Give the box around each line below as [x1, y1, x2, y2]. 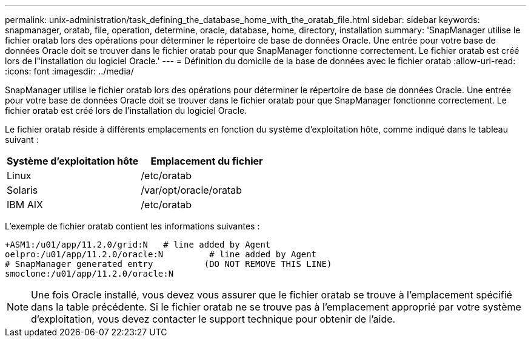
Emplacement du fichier [150, 155, 263, 167]
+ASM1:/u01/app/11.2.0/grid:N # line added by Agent [5, 240, 271, 249]
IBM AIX [7, 199, 43, 211]
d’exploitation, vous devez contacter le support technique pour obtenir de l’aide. [31, 313, 396, 325]
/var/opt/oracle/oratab [141, 184, 242, 196]
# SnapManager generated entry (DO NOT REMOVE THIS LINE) [5, 259, 332, 269]
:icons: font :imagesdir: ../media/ [5, 66, 134, 76]
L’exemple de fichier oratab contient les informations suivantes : [5, 221, 260, 231]
